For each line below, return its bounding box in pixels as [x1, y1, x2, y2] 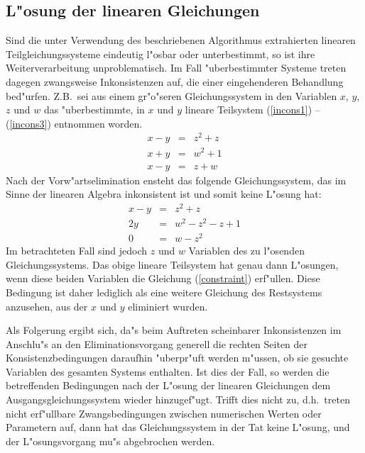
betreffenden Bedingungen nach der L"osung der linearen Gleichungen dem [6, 378, 331, 393]
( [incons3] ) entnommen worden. [6, 116, 143, 130]
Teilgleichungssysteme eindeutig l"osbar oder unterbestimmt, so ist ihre [6, 46, 315, 61]
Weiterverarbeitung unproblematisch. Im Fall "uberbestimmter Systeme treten [6, 60, 347, 75]
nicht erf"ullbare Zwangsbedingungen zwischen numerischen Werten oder [6, 406, 322, 420]
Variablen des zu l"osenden [188, 243, 305, 258]
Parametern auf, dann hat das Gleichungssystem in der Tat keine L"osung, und [6, 420, 350, 435]
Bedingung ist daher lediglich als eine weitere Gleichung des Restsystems [6, 284, 322, 299]
